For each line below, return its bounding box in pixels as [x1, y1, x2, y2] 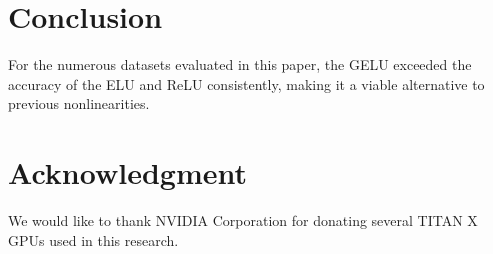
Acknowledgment [8, 152, 247, 193]
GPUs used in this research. [8, 229, 179, 250]
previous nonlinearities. [8, 93, 150, 114]
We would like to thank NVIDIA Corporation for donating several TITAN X [8, 210, 478, 231]
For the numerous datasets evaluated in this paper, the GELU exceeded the [8, 54, 472, 75]
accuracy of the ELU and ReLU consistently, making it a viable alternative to [8, 73, 485, 94]
